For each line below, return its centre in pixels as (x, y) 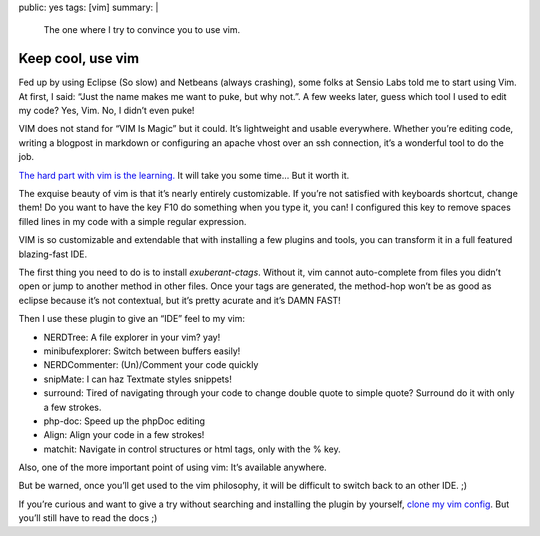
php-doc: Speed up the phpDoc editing (124, 421)
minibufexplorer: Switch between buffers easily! (142, 351)
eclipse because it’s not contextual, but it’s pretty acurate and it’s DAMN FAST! (180, 300)
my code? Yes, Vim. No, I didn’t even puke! (106, 111)
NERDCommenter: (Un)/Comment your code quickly (151, 365)
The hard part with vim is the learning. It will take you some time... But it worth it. (184, 175)
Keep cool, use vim (79, 58)
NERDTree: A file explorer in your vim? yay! (132, 337)
